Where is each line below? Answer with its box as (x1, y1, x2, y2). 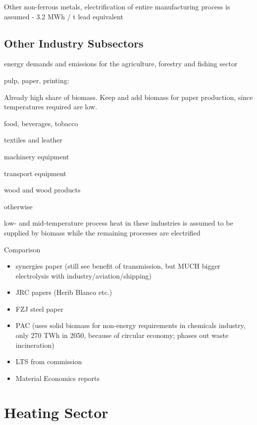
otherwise (4, 201, 33, 211)
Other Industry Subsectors (4, 35, 144, 50)
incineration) (15, 339, 54, 350)
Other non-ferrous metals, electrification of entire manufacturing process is (4, 1, 230, 11)
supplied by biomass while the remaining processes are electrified (4, 227, 201, 237)
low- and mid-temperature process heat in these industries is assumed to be (4, 218, 233, 228)
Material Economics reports (15, 373, 100, 383)
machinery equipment (4, 151, 69, 161)
